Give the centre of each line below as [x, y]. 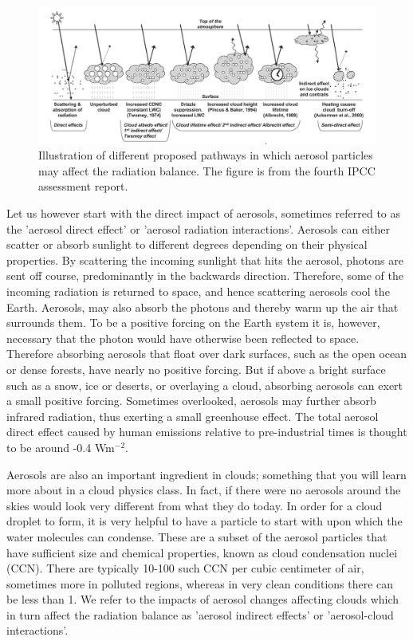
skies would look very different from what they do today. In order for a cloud [195, 505]
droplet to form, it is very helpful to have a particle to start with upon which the [205, 521]
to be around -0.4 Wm [61, 447]
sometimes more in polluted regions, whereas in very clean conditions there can [200, 583]
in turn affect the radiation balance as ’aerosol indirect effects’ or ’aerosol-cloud [200, 614]
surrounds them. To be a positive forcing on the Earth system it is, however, [193, 322]
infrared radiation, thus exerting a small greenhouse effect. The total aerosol [193, 416]
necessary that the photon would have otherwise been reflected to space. [183, 338]
